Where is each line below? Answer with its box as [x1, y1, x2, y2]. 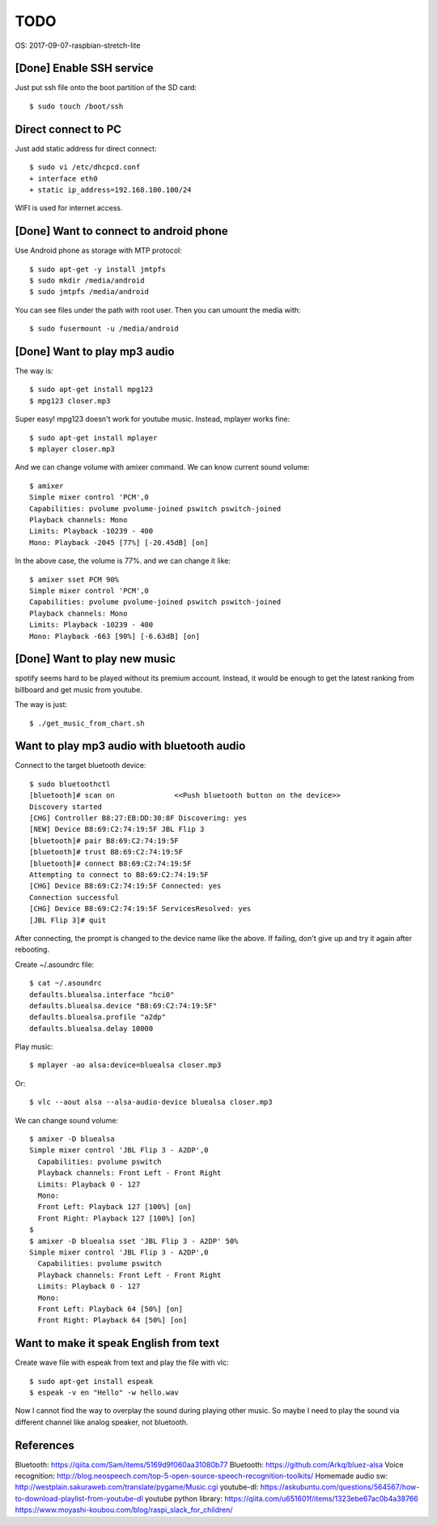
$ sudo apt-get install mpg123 [29, 385, 154, 394]
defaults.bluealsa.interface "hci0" [29, 990, 175, 999]
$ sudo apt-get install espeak [29, 1377, 154, 1386]
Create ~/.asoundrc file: [15, 960, 95, 969]
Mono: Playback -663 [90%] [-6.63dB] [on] [29, 632, 201, 641]
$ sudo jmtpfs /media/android [29, 288, 150, 296]
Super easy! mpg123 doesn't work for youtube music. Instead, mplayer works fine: [15, 414, 291, 424]
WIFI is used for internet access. [15, 203, 123, 213]
